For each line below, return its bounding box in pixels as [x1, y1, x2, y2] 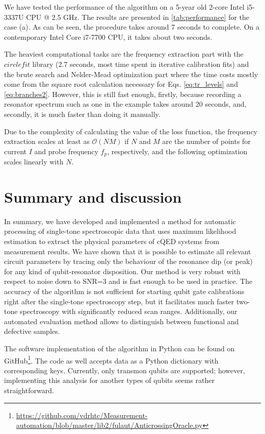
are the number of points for [162, 136, 251, 147]
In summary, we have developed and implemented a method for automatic [4, 215, 236, 226]
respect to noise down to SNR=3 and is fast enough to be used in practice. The [4, 276, 253, 286]
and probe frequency [34, 146, 98, 156]
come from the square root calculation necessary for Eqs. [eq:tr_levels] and [4, 79, 238, 89]
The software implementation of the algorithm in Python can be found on [4, 343, 235, 354]
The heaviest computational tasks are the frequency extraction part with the [4, 49, 244, 59]
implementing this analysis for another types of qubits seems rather [4, 375, 215, 385]
